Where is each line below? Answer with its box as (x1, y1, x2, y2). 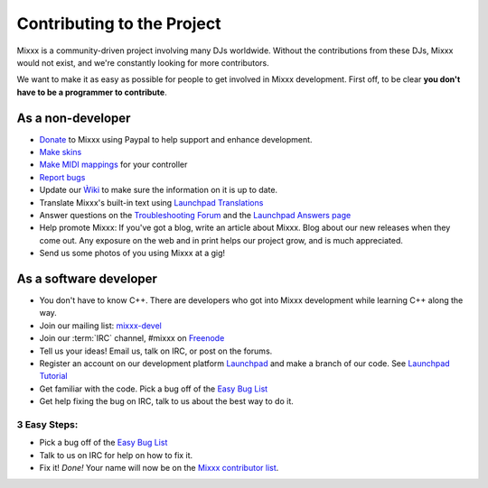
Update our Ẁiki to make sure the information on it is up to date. (39, 185, 278, 196)
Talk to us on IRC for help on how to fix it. (39, 449, 193, 460)
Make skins (39, 147, 82, 158)
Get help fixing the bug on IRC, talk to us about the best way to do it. (39, 396, 294, 407)
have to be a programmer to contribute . (16, 87, 167, 97)
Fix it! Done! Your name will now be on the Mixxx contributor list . (39, 463, 279, 474)
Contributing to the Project (16, 14, 221, 33)
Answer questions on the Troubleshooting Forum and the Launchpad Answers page (39, 209, 352, 220)
